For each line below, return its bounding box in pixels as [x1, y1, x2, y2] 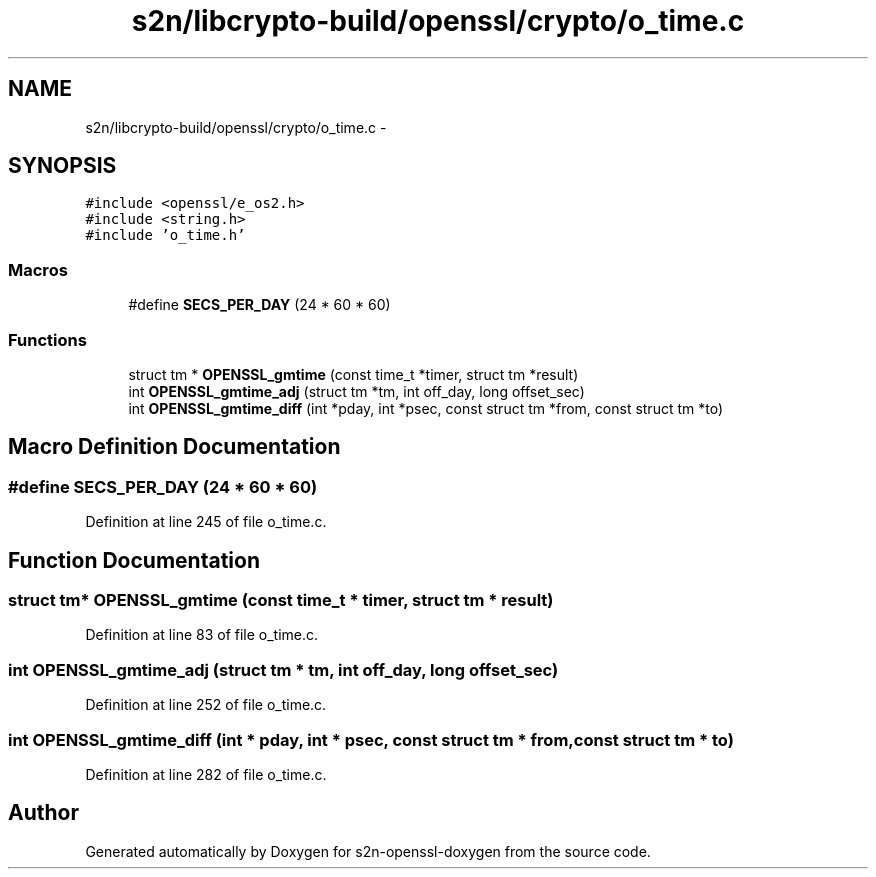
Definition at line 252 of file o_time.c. [85, 696, 327, 714]
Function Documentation [8, 547, 260, 573]
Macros [8, 259, 68, 280]
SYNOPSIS [8, 153, 117, 179]
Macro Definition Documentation [8, 434, 341, 460]
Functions [8, 329, 87, 350]
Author [8, 800, 79, 826]
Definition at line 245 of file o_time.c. [85, 513, 327, 531]
